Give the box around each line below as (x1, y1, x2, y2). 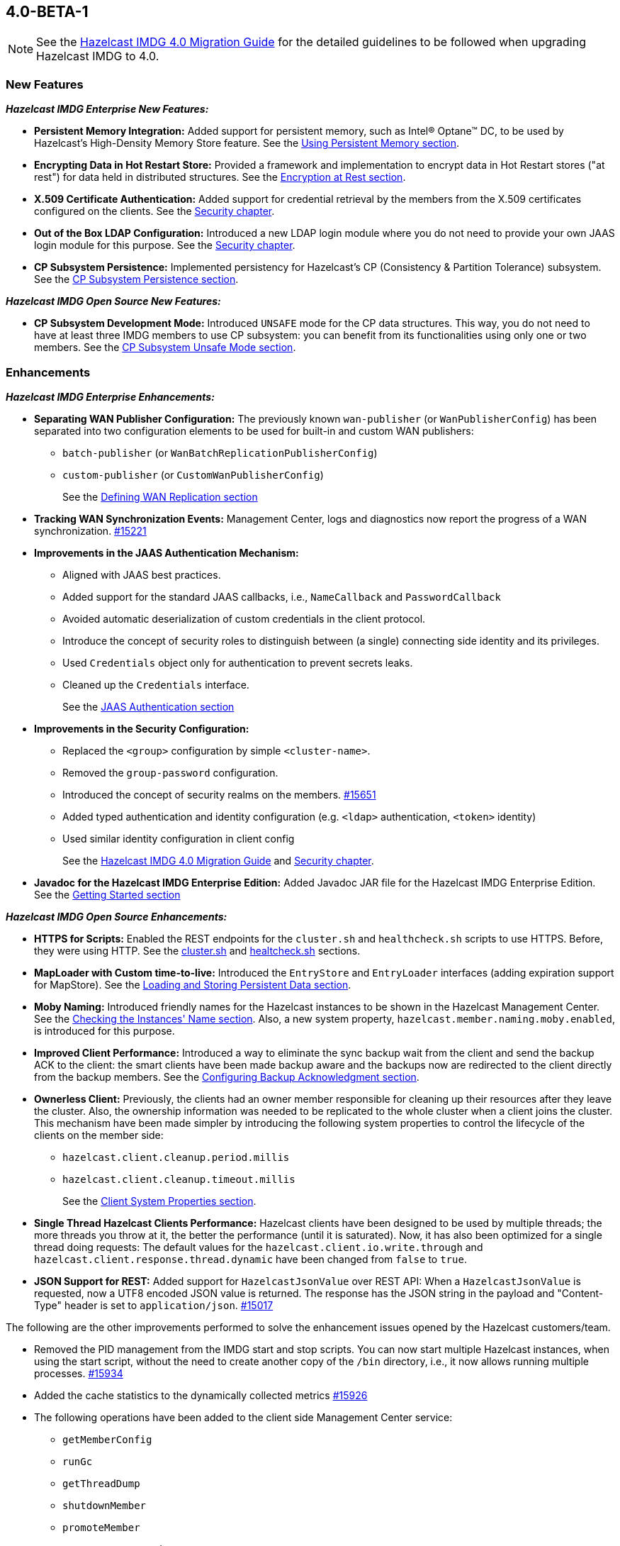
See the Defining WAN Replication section (62, 490, 258, 503)
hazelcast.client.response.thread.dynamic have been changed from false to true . (34, 1252, 467, 1265)
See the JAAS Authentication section (62, 700, 235, 713)
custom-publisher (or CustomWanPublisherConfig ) (62, 468, 324, 481)
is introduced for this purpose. (34, 1024, 175, 1037)
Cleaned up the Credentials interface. (62, 678, 249, 691)
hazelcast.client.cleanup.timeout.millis (62, 1173, 295, 1185)
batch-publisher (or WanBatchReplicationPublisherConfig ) (62, 446, 378, 459)
